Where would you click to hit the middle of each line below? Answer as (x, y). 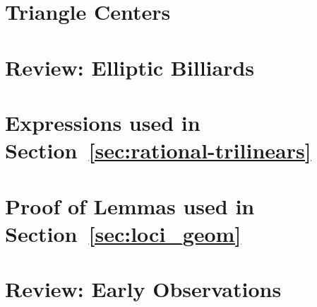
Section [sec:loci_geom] (123, 233)
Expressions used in (103, 122)
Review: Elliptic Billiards (130, 67)
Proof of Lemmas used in (130, 205)
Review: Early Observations (143, 289)
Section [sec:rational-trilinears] (158, 150)
